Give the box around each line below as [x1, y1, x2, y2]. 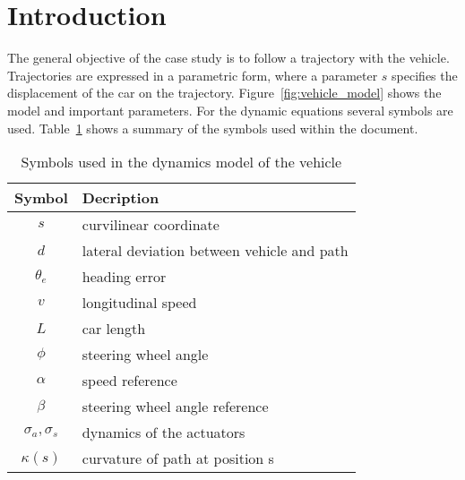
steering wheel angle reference [82, 396, 269, 417]
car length [82, 318, 146, 339]
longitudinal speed [82, 292, 197, 313]
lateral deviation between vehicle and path [82, 240, 349, 261]
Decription [82, 187, 159, 209]
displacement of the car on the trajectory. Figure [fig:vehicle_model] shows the [7, 83, 442, 102]
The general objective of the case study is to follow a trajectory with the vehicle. [7, 48, 450, 67]
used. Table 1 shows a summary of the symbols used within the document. [7, 118, 418, 137]
